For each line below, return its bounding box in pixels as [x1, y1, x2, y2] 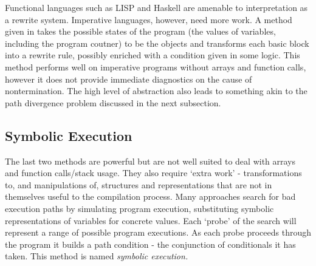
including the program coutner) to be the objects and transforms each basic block [5, 36, 309, 49]
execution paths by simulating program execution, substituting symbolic [5, 202, 274, 214]
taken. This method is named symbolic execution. [5, 250, 188, 262]
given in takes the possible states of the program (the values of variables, [5, 25, 276, 38]
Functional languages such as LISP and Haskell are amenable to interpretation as [5, 1, 308, 13]
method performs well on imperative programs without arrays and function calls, [5, 60, 306, 73]
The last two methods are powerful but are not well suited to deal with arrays [5, 154, 296, 167]
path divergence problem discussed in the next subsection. [5, 96, 221, 109]
